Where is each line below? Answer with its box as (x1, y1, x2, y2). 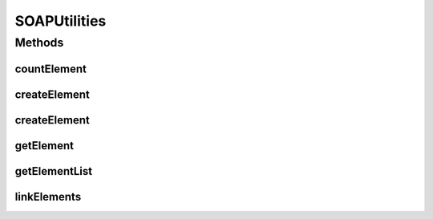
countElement (14, 62, 87, 75)
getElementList (14, 164, 92, 178)
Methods (14, 35, 64, 50)
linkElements (14, 189, 82, 204)
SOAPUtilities (14, 12, 107, 30)
